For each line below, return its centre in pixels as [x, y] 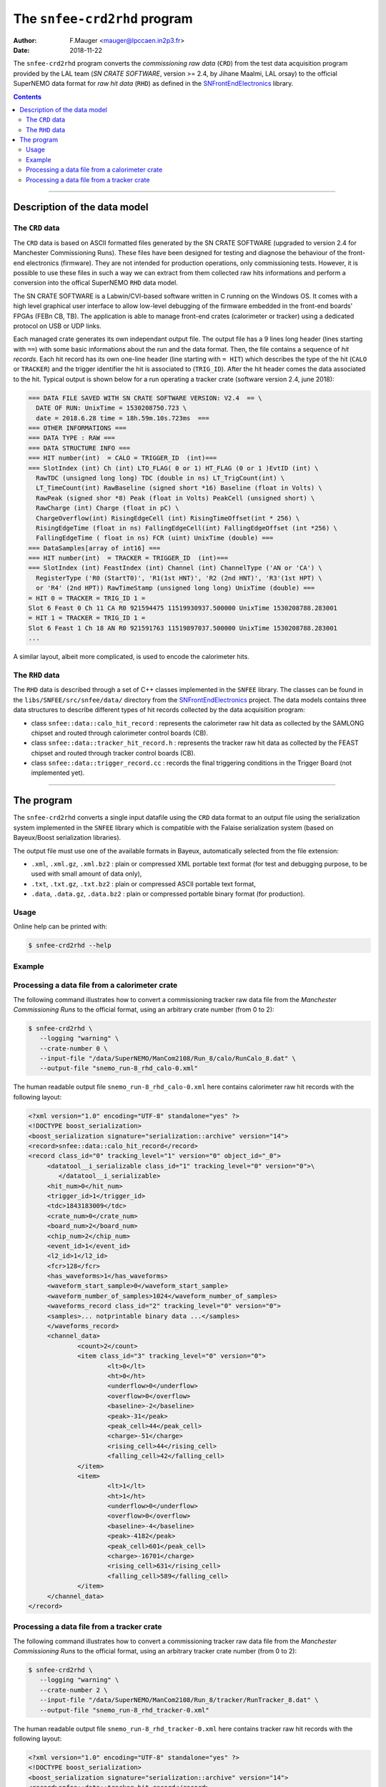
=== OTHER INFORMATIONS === [77, 428]
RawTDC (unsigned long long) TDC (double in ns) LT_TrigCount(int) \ [160, 478]
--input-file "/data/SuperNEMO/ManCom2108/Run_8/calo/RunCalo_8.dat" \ [168, 1059]
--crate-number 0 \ [74, 1048]
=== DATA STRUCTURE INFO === [79, 448]
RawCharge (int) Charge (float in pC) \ [108, 508]
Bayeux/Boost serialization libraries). [67, 838]
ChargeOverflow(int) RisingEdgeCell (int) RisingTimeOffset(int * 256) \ [168, 518]
